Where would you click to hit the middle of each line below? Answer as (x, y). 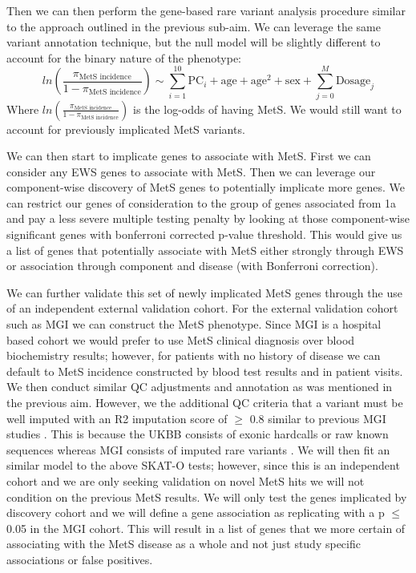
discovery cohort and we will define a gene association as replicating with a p (196, 512)
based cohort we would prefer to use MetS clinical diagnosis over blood (181, 339)
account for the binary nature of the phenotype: (124, 57)
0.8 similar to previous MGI (318, 418)
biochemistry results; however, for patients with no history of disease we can (194, 355)
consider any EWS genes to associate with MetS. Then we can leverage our (191, 171)
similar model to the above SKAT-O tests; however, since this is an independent (203, 465)
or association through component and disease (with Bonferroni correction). (192, 266)
